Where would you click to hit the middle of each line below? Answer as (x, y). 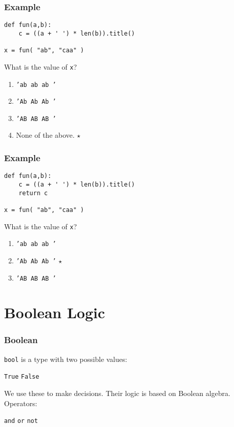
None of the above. (45, 135)
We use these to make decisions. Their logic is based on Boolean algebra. (117, 393)
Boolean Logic (55, 312)
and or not (21, 421)
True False (22, 377)
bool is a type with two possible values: (66, 359)
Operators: (21, 403)
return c (33, 193)
